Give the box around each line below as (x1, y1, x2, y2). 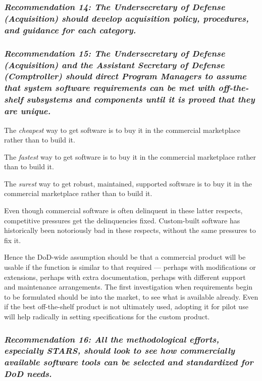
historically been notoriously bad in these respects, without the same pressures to (4, 225, 256, 235)
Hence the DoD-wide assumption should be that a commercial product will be (4, 252, 246, 262)
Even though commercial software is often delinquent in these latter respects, (4, 205, 243, 216)
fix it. (4, 234, 21, 245)
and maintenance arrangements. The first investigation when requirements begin (4, 281, 253, 292)
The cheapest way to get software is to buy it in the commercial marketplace (4, 124, 240, 135)
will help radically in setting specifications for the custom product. (4, 311, 210, 322)
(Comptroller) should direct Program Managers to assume (4, 70, 247, 82)
